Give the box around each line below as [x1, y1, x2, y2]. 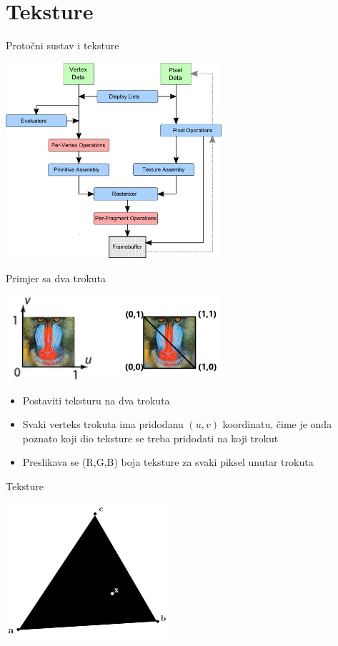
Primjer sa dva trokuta [6, 270, 106, 285]
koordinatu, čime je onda [222, 417, 332, 432]
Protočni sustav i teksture [6, 38, 119, 53]
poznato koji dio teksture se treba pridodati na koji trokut [22, 430, 279, 445]
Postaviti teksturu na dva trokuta [22, 392, 170, 407]
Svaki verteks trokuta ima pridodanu [22, 417, 184, 432]
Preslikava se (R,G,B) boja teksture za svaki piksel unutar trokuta [22, 454, 314, 469]
